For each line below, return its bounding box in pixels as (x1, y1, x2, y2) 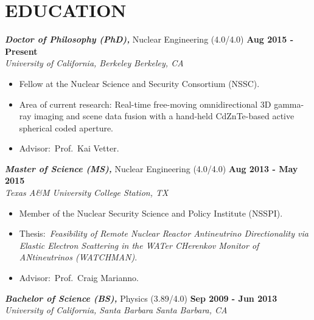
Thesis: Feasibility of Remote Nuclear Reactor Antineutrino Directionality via (19, 227, 309, 240)
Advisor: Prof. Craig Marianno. (19, 271, 139, 284)
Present (5, 44, 38, 57)
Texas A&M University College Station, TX (5, 186, 169, 199)
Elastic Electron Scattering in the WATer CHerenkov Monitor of (19, 238, 259, 251)
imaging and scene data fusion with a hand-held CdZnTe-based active (33, 110, 295, 122)
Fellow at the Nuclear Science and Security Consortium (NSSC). (19, 77, 260, 89)
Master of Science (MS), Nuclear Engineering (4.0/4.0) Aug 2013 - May (5, 162, 298, 175)
